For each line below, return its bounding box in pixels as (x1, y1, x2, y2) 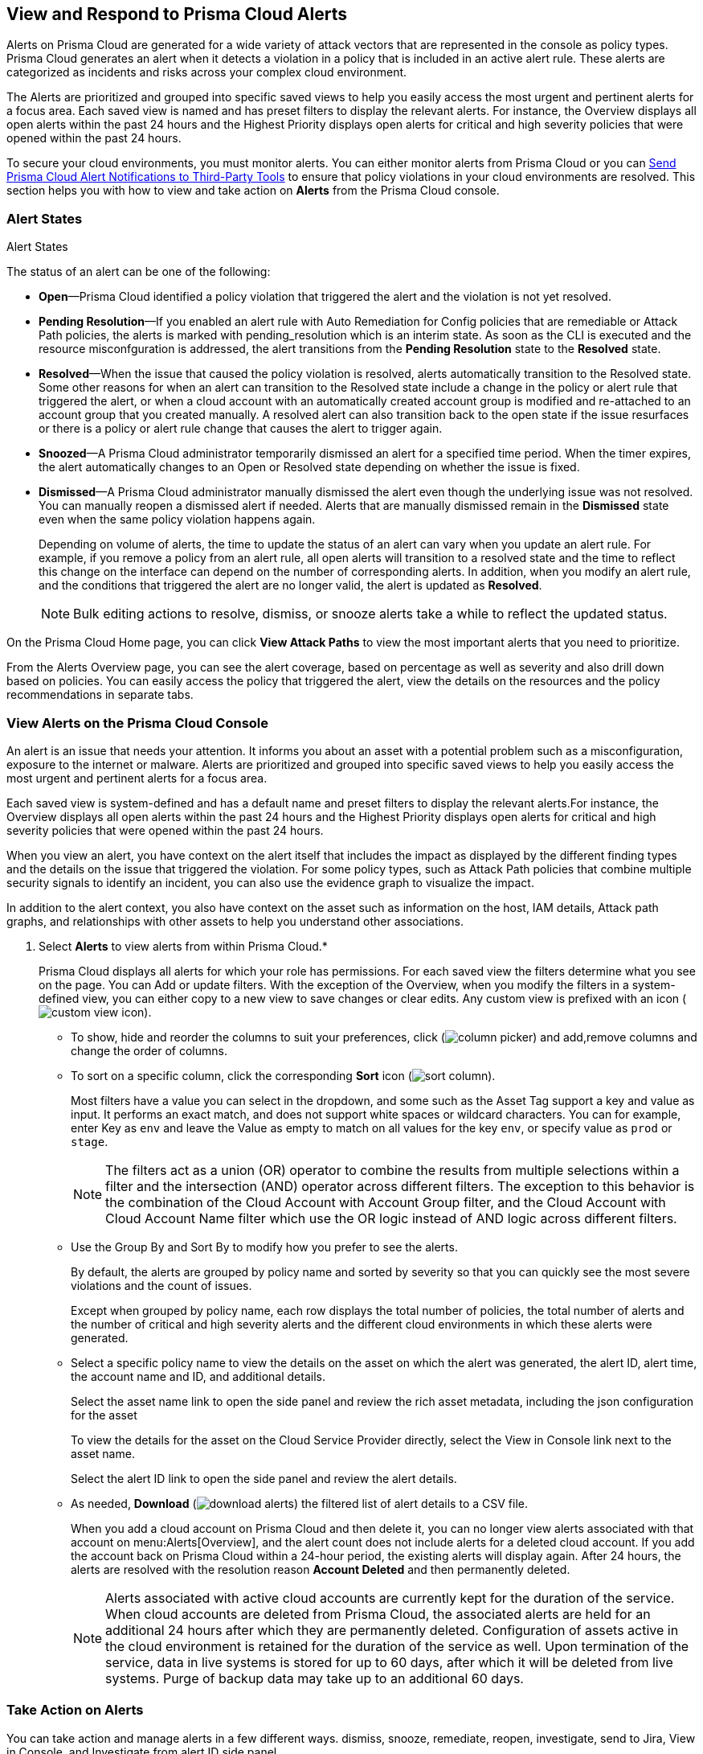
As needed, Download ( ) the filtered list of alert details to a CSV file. (71, 1496, 528, 1510)
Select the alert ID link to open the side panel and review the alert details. (71, 1471, 457, 1485)
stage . (71, 1134, 108, 1148)
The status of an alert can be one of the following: (6, 265, 271, 279)
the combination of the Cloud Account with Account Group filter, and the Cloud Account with (105, 1193, 666, 1210)
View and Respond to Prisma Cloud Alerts (6, 4, 347, 24)
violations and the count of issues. (71, 1278, 252, 1292)
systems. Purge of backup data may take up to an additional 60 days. (105, 1670, 524, 1686)
